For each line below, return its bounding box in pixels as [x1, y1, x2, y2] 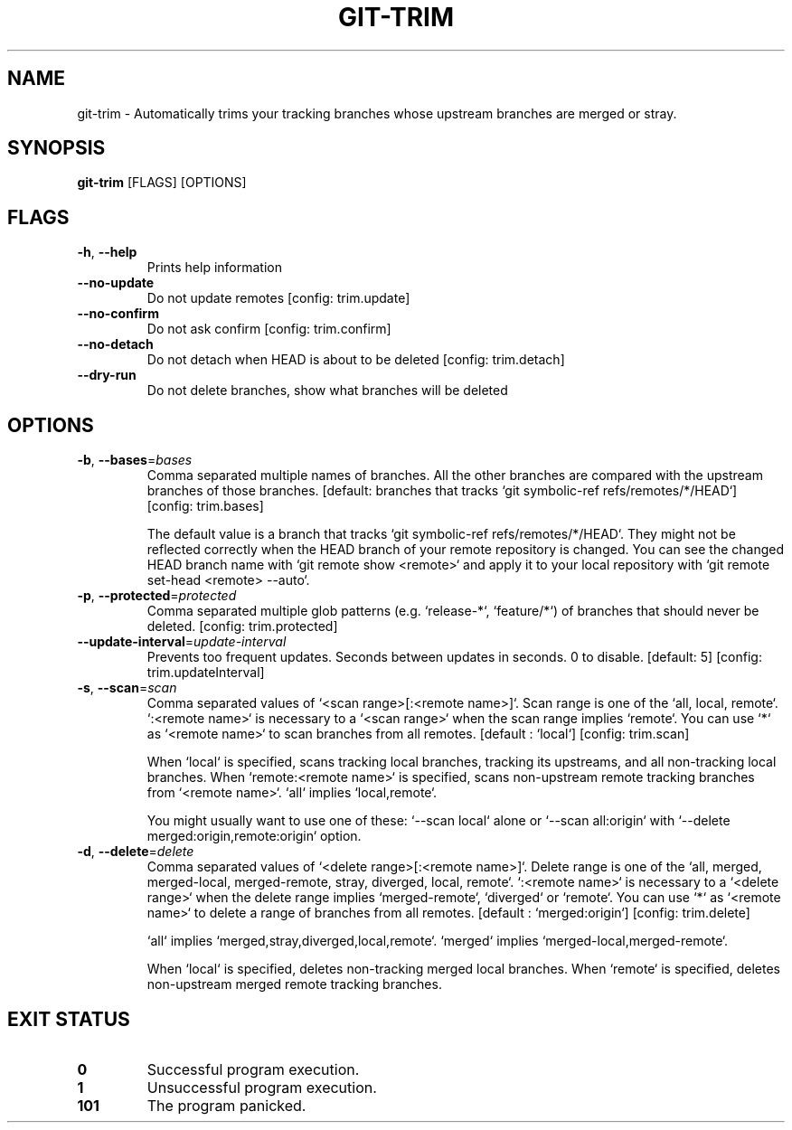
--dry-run [77, 367, 137, 383]
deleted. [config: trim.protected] [146, 618, 338, 635]
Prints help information [146, 259, 282, 276]
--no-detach [77, 336, 154, 353]
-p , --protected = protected [77, 588, 237, 604]
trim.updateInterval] [146, 664, 265, 681]
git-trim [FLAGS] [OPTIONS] [77, 174, 247, 191]
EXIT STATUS [7, 1007, 130, 1031]
